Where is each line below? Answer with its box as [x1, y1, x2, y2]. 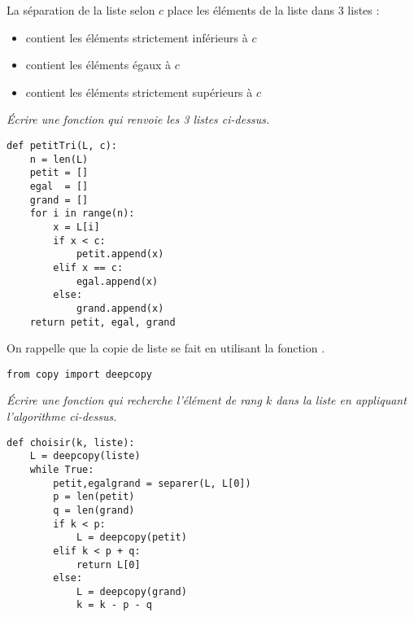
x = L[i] [53, 221, 100, 233]
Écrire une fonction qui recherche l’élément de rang [7, 392, 262, 409]
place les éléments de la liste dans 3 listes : [167, 2, 380, 18]
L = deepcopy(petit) [76, 532, 187, 544]
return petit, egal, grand [29, 316, 176, 328]
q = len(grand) [53, 504, 135, 516]
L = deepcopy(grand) [76, 585, 187, 597]
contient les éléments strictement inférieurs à [25, 28, 248, 46]
